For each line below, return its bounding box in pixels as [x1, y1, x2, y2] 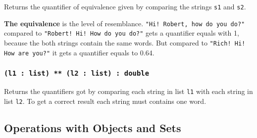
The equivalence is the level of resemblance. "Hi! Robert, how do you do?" [4, 18, 245, 28]
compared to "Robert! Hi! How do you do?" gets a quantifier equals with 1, [4, 28, 239, 38]
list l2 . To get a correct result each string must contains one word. [4, 95, 206, 106]
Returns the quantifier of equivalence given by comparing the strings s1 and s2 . [4, 1, 246, 11]
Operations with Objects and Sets [4, 120, 181, 135]
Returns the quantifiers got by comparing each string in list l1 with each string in [4, 86, 253, 96]
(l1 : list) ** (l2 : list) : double [4, 69, 150, 78]
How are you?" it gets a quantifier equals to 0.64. [4, 47, 154, 57]
